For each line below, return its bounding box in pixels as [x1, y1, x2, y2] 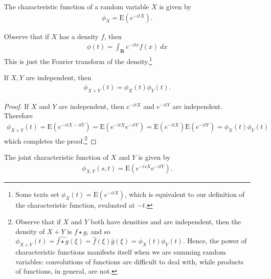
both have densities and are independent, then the [90, 216, 241, 227]
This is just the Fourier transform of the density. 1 [4, 55, 152, 66]
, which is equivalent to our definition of [125, 189, 245, 199]
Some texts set [15, 189, 59, 199]
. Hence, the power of [183, 236, 247, 246]
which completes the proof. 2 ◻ [4, 134, 97, 146]
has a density [59, 31, 99, 41]
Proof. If [4, 101, 29, 111]
